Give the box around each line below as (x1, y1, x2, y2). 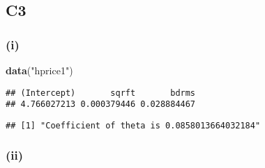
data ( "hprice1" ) (6, 63, 73, 77)
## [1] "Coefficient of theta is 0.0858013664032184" (6, 120, 261, 131)
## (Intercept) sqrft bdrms (6, 87, 196, 98)
